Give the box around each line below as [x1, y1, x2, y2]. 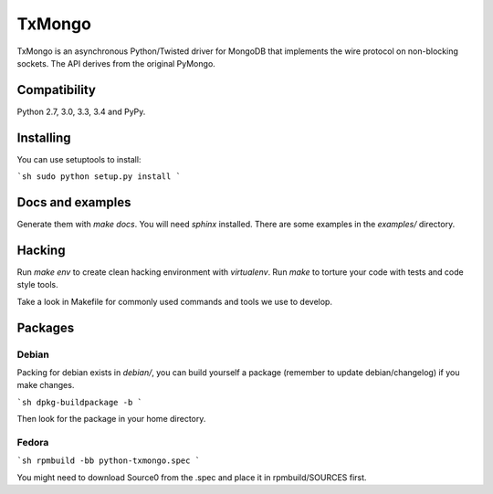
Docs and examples [16, 194, 131, 210]
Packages [16, 320, 75, 335]
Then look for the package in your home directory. [16, 414, 206, 425]
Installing [16, 130, 72, 145]
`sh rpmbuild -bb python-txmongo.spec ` [16, 456, 201, 466]
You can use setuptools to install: [16, 153, 142, 164]
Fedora [16, 436, 49, 448]
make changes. [16, 380, 75, 391]
